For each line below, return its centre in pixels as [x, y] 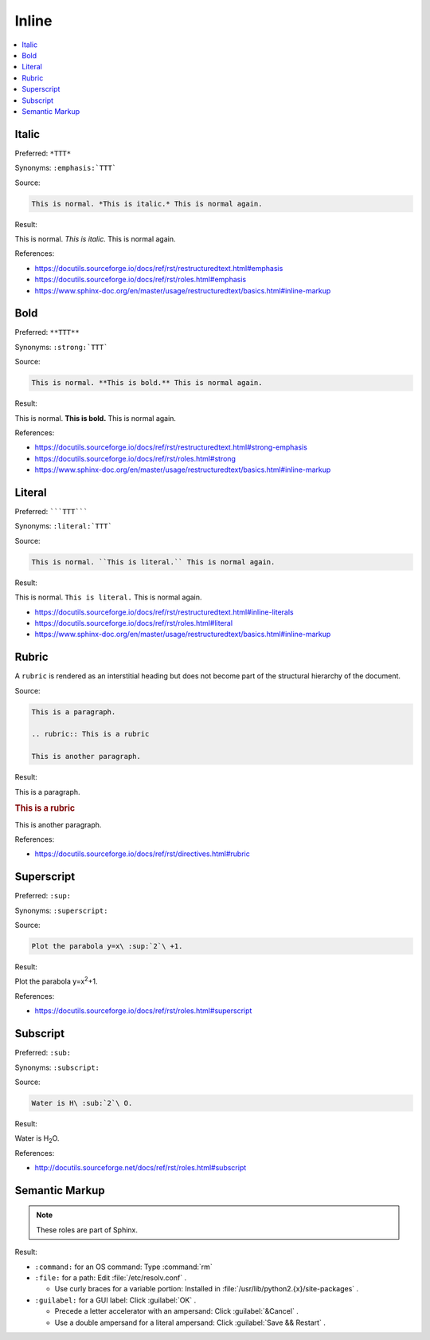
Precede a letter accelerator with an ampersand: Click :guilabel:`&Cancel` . [176, 1311]
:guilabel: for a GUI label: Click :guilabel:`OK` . [115, 1300]
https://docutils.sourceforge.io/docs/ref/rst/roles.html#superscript [143, 1011]
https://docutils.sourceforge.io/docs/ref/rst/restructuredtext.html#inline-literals [164, 612]
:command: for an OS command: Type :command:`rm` [123, 1267]
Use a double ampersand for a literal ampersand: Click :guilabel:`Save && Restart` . [190, 1322]
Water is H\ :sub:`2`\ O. [82, 1103]
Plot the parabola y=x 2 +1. [56, 980]
